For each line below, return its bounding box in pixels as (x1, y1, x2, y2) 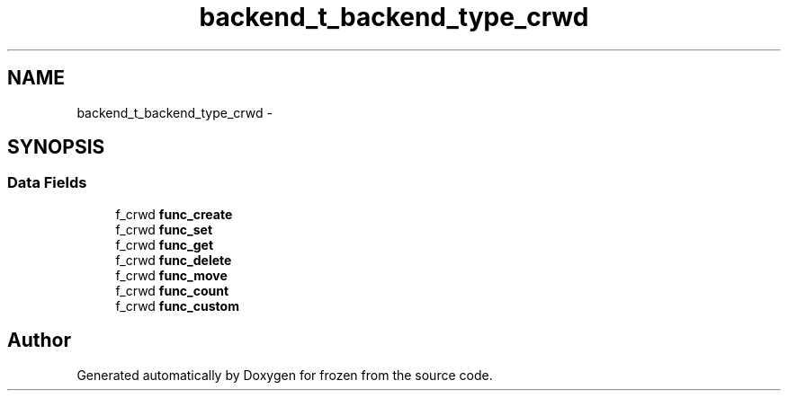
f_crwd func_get (115, 236, 214, 252)
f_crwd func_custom (115, 297, 239, 314)
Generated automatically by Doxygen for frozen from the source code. (76, 367, 493, 383)
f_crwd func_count (115, 282, 229, 298)
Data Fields (7, 173, 87, 192)
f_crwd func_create (115, 206, 233, 222)
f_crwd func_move (115, 267, 228, 283)
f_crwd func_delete (115, 252, 232, 268)
